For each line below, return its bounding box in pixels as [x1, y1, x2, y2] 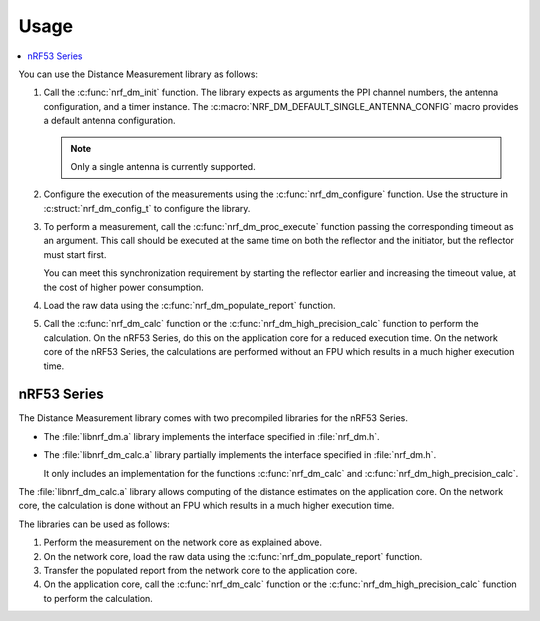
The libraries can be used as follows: [18, 518, 170, 530]
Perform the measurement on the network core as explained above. [43, 536, 323, 549]
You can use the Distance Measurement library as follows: [18, 68, 259, 80]
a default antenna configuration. [43, 115, 176, 127]
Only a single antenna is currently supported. [70, 160, 256, 172]
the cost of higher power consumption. [43, 281, 204, 293]
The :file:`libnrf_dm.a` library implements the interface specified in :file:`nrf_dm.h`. [43, 430, 380, 442]
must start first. [43, 248, 107, 260]
